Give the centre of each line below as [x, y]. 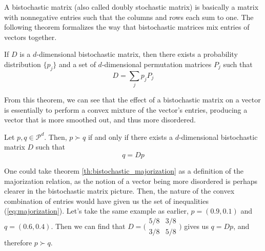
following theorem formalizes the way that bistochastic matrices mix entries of [127, 27]
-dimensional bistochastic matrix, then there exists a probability [137, 54]
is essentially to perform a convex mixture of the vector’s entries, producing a [126, 109]
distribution [23, 64]
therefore [18, 243]
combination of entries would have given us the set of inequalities [106, 201]
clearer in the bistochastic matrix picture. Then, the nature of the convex [119, 191]
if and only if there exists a [130, 137]
